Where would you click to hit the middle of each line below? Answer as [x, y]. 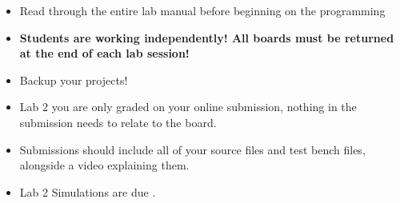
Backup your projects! [74, 80]
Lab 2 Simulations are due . [88, 191]
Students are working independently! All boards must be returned [207, 37]
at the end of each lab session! [104, 53]
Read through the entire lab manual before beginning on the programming [202, 10]
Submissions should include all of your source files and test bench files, [192, 149]
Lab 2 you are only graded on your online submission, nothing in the [188, 107]
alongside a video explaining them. [104, 165]
